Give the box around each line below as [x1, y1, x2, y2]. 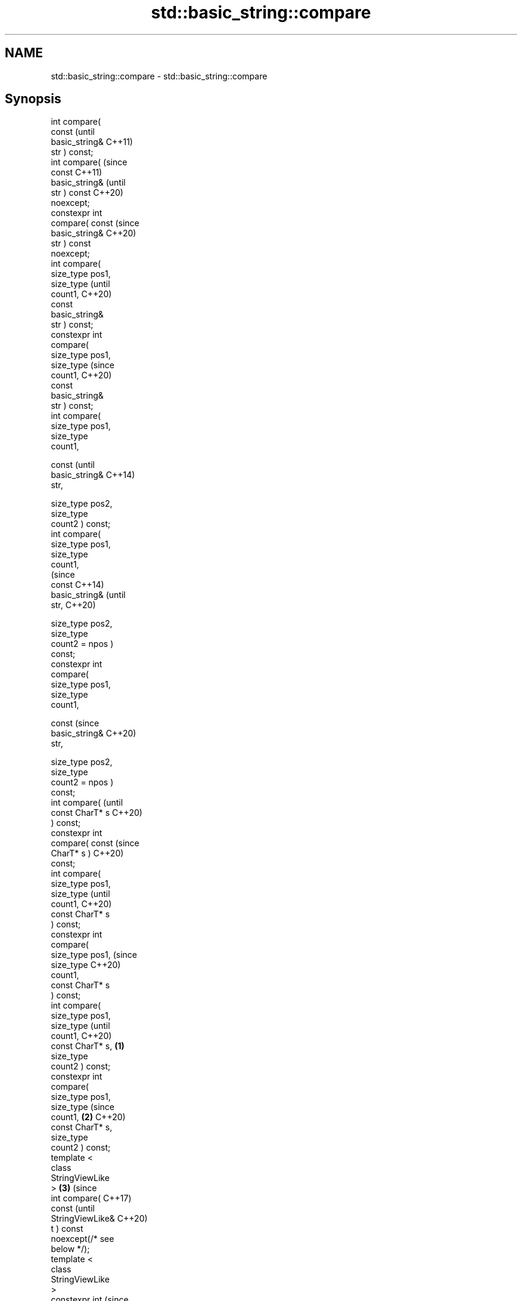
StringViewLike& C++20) [51, 1213, 148, 1224]
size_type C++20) [51, 960, 121, 970]
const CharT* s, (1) [51, 1041, 125, 1052]
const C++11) [51, 167, 102, 178]
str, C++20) [51, 600, 96, 611]
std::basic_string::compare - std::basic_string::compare [51, 70, 268, 81]
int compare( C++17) [51, 1193, 132, 1204]
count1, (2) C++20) [51, 1112, 126, 1123]
